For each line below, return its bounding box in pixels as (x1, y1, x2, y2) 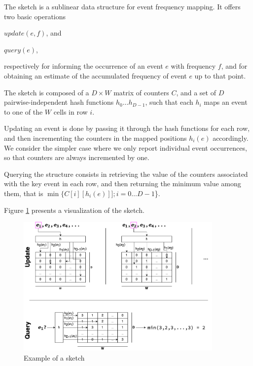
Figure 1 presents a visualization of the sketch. (4, 204, 145, 215)
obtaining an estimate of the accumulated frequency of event (4, 70, 187, 81)
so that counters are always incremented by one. (4, 152, 149, 163)
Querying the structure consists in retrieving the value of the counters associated (4, 168, 248, 179)
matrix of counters (113, 87, 169, 97)
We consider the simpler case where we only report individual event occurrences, (4, 142, 247, 153)
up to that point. (194, 70, 246, 81)
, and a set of (176, 87, 216, 97)
